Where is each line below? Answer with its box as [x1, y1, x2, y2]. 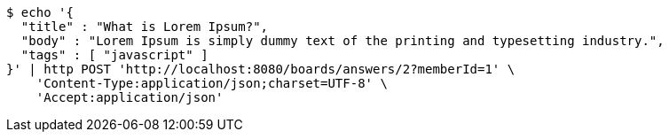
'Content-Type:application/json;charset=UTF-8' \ [35, 76, 388, 90]
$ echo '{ [6, 5, 74, 19]
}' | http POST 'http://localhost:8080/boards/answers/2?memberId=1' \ [6, 62, 516, 76]
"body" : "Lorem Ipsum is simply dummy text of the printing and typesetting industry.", [20, 34, 665, 48]
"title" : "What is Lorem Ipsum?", [20, 19, 269, 34]
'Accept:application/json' [35, 90, 224, 104]
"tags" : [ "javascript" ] [20, 48, 209, 62]
